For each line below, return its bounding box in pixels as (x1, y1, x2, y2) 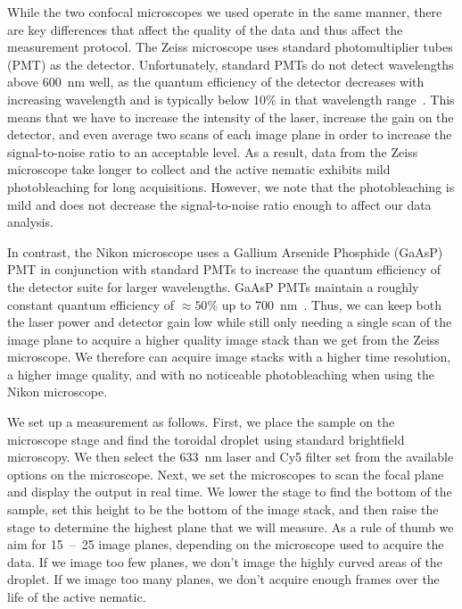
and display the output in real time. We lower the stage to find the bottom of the (7, 482, 452, 501)
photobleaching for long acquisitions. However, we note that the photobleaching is (7, 177, 455, 196)
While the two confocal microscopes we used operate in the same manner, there (7, 3, 442, 21)
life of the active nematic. (7, 588, 146, 605)
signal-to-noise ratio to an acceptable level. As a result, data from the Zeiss (7, 142, 418, 161)
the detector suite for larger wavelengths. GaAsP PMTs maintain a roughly (7, 277, 419, 296)
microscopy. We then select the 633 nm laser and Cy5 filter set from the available (7, 447, 454, 466)
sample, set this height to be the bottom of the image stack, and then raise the (7, 500, 439, 519)
